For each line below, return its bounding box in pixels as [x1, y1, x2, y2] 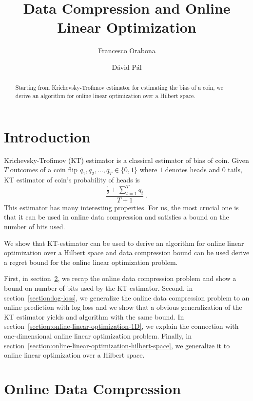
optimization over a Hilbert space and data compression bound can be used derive [4, 247, 250, 258]
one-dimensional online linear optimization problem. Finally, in [4, 330, 192, 341]
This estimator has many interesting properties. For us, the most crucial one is [4, 202, 239, 212]
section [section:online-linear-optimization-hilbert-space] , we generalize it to [4, 340, 230, 350]
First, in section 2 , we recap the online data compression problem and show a [4, 273, 236, 283]
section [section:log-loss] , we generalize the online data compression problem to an [4, 292, 250, 302]
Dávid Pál [112, 61, 142, 72]
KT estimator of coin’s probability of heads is [4, 174, 140, 184]
